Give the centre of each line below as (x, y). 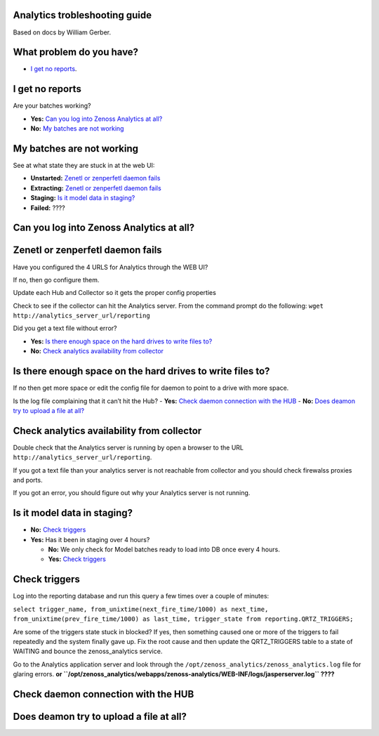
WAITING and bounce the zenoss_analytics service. (88, 651)
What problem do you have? (76, 52)
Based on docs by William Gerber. (62, 32)
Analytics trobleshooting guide (82, 15)
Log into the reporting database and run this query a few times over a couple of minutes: (141, 596)
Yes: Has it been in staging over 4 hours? (90, 539)
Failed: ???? (48, 208)
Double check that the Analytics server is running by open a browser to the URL (128, 447)
